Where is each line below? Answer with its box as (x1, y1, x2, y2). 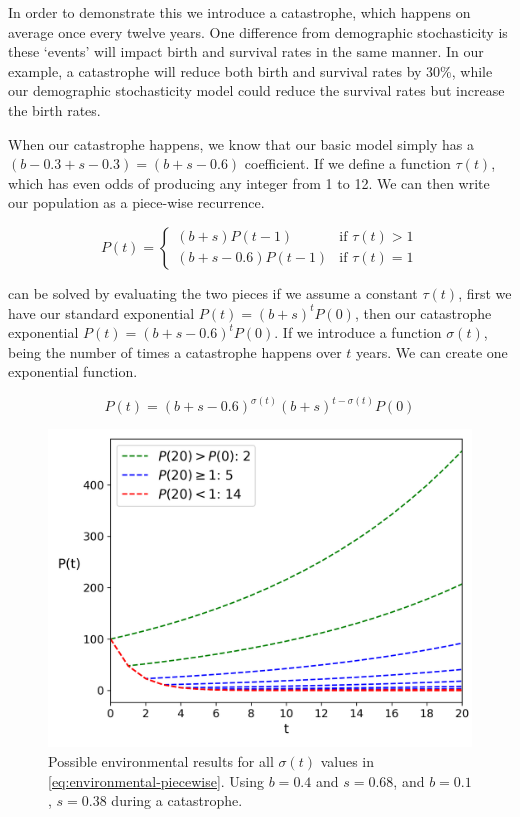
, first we (458, 282, 512, 303)
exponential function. (8, 361, 138, 382)
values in (320, 750, 375, 771)
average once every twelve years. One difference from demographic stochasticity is (8, 21, 508, 42)
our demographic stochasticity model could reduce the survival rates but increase (8, 80, 505, 101)
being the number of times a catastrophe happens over (8, 341, 342, 362)
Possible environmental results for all (48, 750, 274, 771)
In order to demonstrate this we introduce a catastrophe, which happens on (8, 2, 471, 22)
